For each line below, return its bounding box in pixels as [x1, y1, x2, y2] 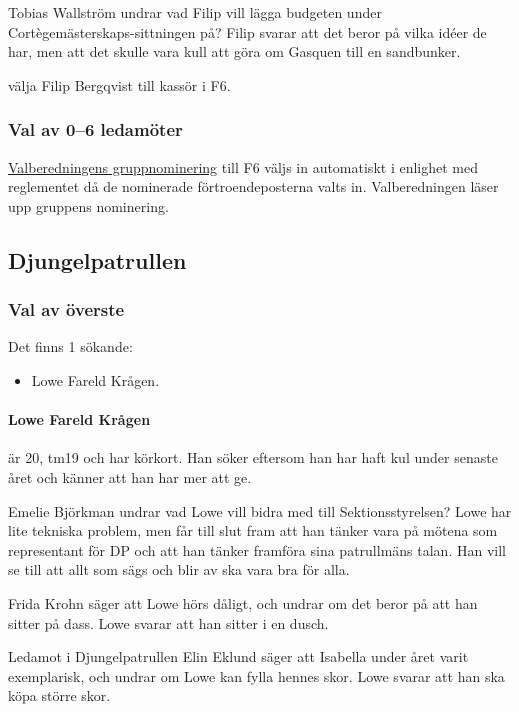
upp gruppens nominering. [8, 195, 169, 216]
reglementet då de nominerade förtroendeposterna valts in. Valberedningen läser [8, 176, 499, 197]
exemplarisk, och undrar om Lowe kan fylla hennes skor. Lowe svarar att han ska [8, 665, 505, 686]
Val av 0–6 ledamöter [8, 117, 183, 142]
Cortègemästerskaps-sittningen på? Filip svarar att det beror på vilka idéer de [8, 21, 487, 42]
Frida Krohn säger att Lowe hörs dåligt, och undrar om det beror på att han [8, 592, 478, 613]
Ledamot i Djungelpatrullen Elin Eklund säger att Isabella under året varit [8, 646, 469, 667]
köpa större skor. [8, 685, 111, 706]
